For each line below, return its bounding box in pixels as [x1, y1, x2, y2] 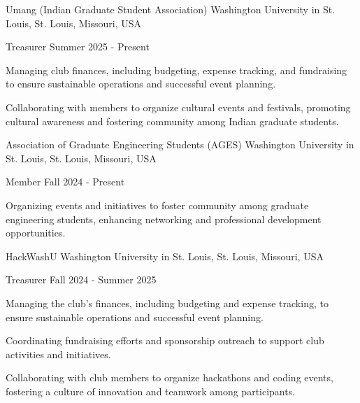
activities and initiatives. [6, 346, 111, 361]
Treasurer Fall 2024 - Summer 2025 [6, 272, 157, 287]
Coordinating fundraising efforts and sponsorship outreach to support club [6, 333, 324, 348]
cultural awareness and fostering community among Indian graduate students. [6, 113, 339, 128]
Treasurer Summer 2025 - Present [6, 39, 150, 54]
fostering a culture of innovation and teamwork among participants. [6, 383, 296, 398]
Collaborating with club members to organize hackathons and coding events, [6, 370, 333, 385]
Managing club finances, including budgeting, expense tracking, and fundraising [6, 62, 347, 77]
